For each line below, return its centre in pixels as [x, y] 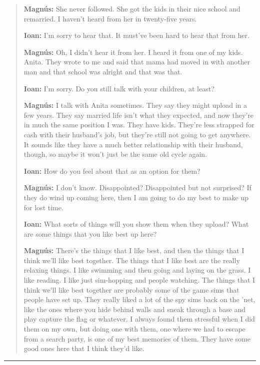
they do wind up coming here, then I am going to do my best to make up [136, 197]
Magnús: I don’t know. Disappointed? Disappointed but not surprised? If [137, 187]
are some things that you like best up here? [90, 233]
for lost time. [43, 207]
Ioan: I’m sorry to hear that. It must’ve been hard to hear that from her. [136, 35]
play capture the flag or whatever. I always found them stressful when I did [139, 319]
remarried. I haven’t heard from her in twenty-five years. [110, 18]
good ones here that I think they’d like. [84, 348]
